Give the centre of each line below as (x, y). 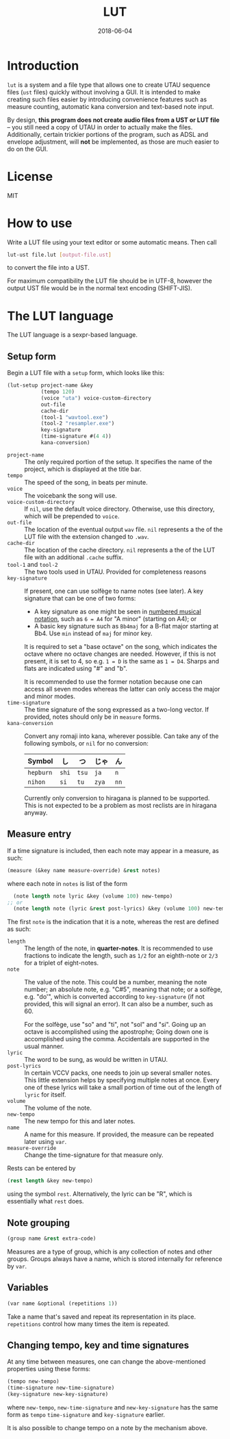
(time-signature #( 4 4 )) (76, 436)
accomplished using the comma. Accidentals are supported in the (117, 1039)
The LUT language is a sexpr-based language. (73, 335)
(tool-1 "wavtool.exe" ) (75, 417)
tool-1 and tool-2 (33, 564)
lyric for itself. (45, 1095)
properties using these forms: (49, 1369)
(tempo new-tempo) (33, 1381)
